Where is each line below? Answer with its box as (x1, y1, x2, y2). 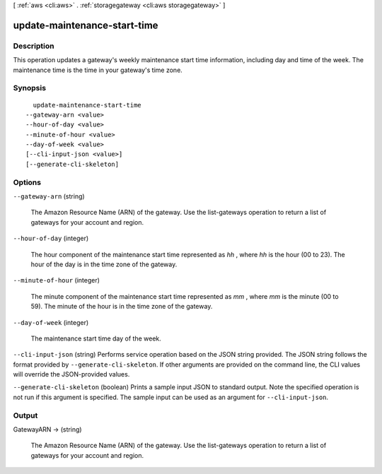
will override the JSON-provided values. (13, 370, 130, 379)
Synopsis (13, 83, 46, 93)
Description (13, 41, 54, 51)
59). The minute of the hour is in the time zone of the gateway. (30, 302, 213, 311)
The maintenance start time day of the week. (30, 334, 162, 343)
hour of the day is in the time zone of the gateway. (30, 260, 178, 268)
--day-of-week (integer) (13, 318, 89, 326)
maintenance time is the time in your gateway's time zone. (13, 66, 183, 74)
